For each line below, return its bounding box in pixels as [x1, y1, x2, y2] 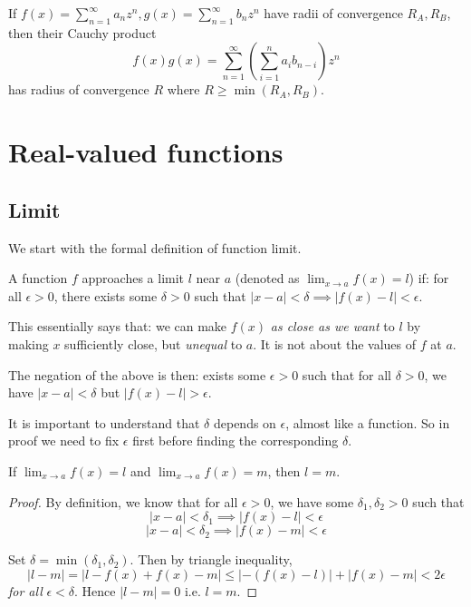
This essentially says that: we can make [8, 317, 227, 336]
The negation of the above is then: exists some [8, 365, 266, 384]
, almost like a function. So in [285, 413, 450, 432]
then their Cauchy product [8, 23, 157, 42]
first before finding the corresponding [132, 431, 339, 450]
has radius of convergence [8, 80, 149, 99]
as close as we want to [270, 317, 395, 336]
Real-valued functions [8, 133, 284, 171]
